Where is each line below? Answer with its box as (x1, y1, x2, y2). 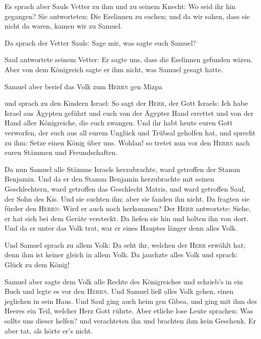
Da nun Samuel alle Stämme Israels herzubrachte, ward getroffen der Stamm (5, 163, 240, 174)
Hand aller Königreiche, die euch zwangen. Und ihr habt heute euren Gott (5, 117, 233, 128)
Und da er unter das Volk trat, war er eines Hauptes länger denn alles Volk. (5, 223, 238, 233)
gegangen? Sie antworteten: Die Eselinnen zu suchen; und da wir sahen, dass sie (5, 11, 250, 21)
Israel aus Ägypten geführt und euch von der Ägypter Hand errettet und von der (5, 107, 253, 118)
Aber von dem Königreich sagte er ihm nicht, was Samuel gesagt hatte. (5, 64, 223, 74)
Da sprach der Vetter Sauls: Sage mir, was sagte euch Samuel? (5, 37, 196, 48)
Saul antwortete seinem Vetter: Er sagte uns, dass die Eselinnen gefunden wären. (5, 54, 253, 65)
